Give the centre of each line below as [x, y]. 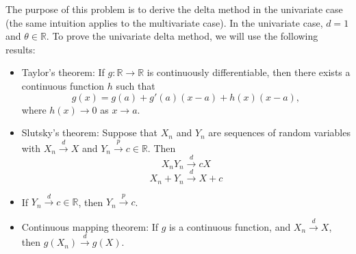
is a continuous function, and [230, 226]
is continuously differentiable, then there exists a [249, 72]
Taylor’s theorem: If [63, 72]
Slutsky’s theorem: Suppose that [90, 132]
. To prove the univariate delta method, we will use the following [182, 36]
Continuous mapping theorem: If [90, 226]
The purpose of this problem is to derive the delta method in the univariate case [174, 9]
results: [21, 49]
